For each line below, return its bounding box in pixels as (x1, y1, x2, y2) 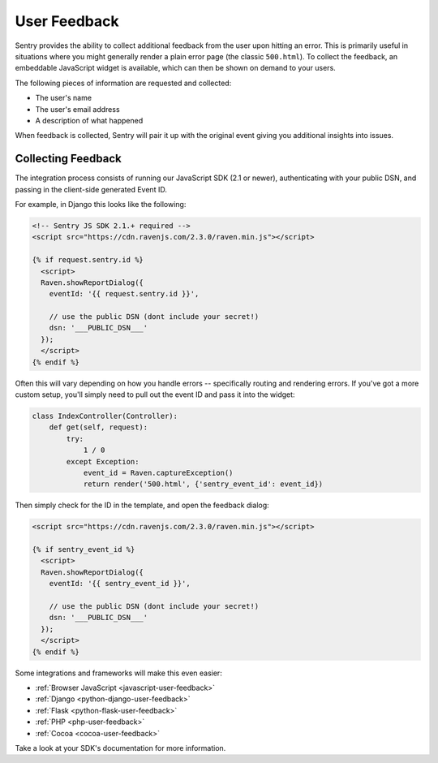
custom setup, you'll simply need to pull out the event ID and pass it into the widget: (15, 390, 295, 399)
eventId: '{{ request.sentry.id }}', (49, 289, 200, 299)
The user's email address (35, 104, 121, 114)
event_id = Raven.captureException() (83, 468, 234, 477)
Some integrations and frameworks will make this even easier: (15, 668, 222, 678)
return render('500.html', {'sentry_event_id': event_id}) (83, 480, 324, 489)
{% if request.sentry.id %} (32, 256, 144, 265)
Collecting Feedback (15, 152, 122, 166)
